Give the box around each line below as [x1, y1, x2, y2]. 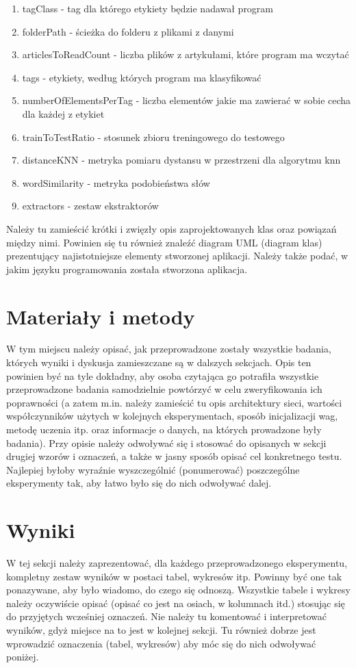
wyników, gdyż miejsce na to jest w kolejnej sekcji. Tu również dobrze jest [6, 623, 316, 637]
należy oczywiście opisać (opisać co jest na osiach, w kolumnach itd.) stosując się [6, 595, 345, 610]
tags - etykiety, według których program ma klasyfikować [22, 70, 262, 84]
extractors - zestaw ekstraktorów [22, 198, 159, 213]
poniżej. [6, 650, 39, 664]
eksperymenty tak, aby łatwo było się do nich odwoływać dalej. [6, 476, 272, 490]
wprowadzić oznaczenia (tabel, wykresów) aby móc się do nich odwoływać [6, 636, 316, 650]
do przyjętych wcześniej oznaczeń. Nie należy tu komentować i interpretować [6, 609, 327, 624]
